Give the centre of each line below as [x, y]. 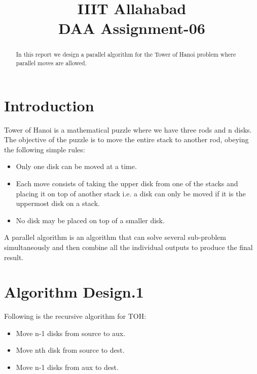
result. [14, 257]
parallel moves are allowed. [51, 63]
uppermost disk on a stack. [58, 203]
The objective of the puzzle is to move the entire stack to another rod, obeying [126, 139]
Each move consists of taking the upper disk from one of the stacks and [127, 183]
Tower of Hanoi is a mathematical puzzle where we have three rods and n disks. [128, 129]
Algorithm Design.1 [74, 292]
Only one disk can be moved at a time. [76, 166]
